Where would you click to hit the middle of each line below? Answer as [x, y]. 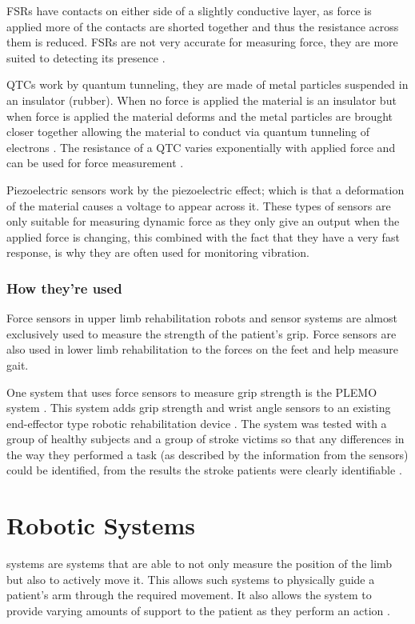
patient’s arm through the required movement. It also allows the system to [189, 595]
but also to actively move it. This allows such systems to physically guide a [191, 579]
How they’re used [64, 288]
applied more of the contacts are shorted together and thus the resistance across [203, 26]
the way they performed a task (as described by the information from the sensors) [207, 454]
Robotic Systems [101, 525]
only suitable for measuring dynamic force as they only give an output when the [203, 221]
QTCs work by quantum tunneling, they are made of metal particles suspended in [207, 84]
